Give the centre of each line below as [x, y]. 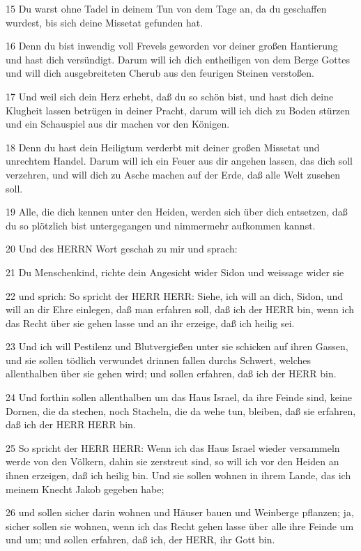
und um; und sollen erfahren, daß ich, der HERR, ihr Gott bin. [140, 539]
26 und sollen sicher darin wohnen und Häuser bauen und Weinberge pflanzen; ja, [180, 512]
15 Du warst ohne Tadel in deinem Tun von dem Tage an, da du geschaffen [166, 8]
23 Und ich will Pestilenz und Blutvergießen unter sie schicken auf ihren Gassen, [177, 346]
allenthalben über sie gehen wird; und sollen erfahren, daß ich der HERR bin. [171, 373]
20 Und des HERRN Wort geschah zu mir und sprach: [122, 249]
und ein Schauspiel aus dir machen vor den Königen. [118, 124]
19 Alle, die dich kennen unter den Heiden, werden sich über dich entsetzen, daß [177, 212]
